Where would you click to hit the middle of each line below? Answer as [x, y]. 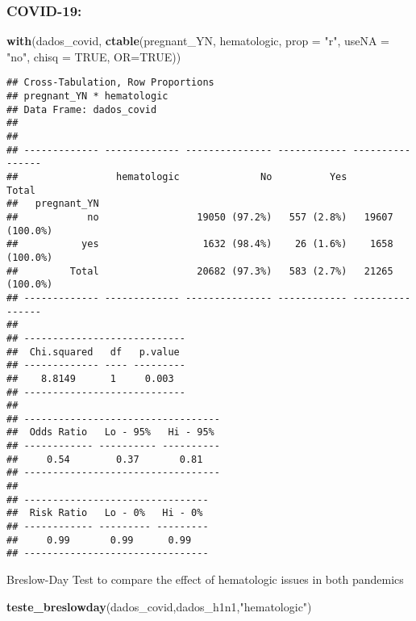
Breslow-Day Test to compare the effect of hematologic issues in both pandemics [205, 579]
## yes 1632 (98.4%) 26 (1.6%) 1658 [200, 244]
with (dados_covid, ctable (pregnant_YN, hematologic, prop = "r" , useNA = [198, 41]
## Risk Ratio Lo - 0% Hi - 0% [105, 513]
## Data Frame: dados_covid [82, 109]
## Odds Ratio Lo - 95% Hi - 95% [110, 432]
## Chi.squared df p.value [93, 352]
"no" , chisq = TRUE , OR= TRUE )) [94, 56]
